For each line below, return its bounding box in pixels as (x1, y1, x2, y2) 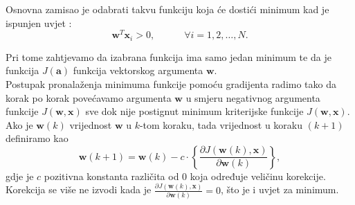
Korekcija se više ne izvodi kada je (6, 182, 152, 197)
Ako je (6, 117, 33, 132)
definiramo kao (6, 131, 69, 145)
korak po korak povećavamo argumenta (6, 90, 172, 105)
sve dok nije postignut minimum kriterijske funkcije (85, 104, 304, 118)
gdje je (6, 168, 34, 183)
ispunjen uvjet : (6, 15, 72, 30)
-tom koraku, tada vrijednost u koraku (139, 117, 303, 132)
